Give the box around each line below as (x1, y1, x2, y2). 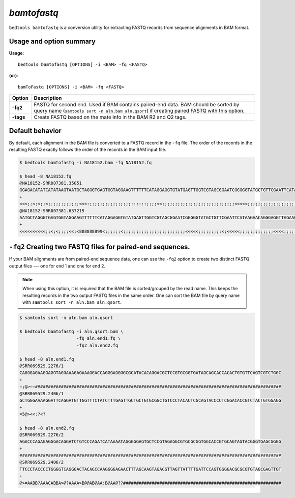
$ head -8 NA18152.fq (19, 174, 72, 179)
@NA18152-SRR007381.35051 (19, 180, 82, 186)
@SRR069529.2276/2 (19, 432, 64, 438)
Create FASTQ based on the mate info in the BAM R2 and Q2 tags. (33, 114, 187, 120)
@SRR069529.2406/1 (19, 391, 64, 396)
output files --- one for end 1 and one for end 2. (9, 263, 106, 269)
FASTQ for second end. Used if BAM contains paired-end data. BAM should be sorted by (33, 101, 239, 108)
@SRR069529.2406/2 (19, 460, 64, 465)
